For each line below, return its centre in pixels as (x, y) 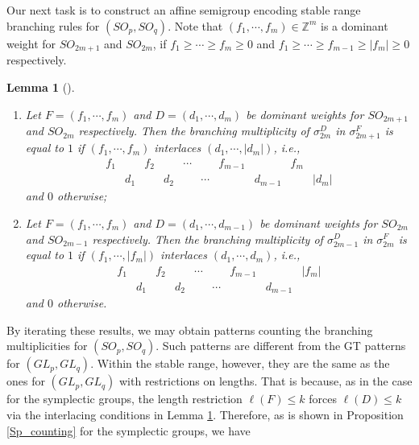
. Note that (195, 25)
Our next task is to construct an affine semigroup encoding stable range (184, 10)
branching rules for (53, 25)
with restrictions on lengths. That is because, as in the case (266, 381)
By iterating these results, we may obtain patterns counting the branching (190, 330)
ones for (26, 381)
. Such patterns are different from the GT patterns (281, 346)
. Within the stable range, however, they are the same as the (240, 363)
